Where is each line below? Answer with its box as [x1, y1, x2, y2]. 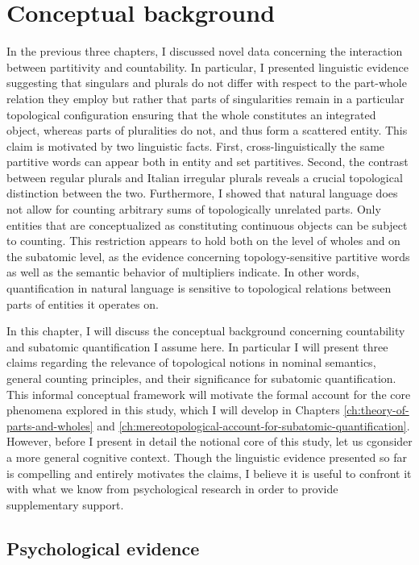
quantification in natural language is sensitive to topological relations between [6, 280, 392, 297]
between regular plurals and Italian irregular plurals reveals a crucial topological [6, 168, 403, 185]
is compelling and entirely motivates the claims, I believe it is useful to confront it [6, 464, 412, 481]
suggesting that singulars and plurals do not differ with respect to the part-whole [6, 74, 407, 91]
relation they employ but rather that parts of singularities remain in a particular [6, 89, 404, 106]
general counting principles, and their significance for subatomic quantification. [6, 370, 396, 386]
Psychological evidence [6, 535, 200, 560]
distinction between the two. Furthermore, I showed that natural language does [6, 185, 398, 201]
